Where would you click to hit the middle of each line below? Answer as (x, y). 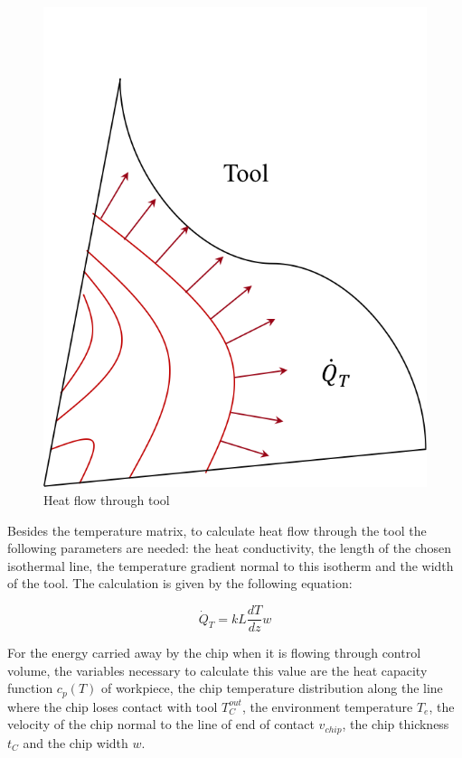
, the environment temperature (327, 706)
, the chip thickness (396, 724)
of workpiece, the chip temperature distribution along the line (272, 688)
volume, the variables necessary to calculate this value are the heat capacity (217, 670)
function (30, 688)
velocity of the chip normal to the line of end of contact (161, 724)
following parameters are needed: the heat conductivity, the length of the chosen (230, 548)
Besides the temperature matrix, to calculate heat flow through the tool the (217, 530)
